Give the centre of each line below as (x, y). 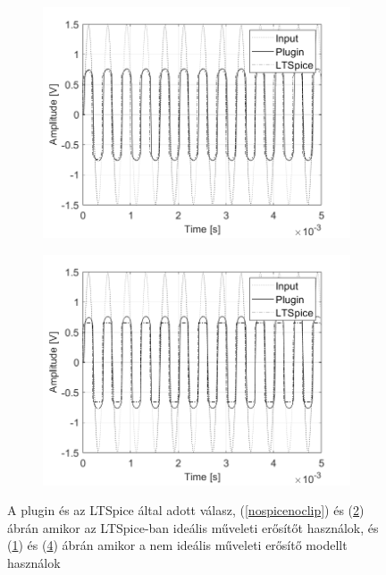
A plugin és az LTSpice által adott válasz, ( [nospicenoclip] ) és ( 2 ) (186, 510)
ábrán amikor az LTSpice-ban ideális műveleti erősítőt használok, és (193, 527)
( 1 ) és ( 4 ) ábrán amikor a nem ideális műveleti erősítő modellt (177, 545)
